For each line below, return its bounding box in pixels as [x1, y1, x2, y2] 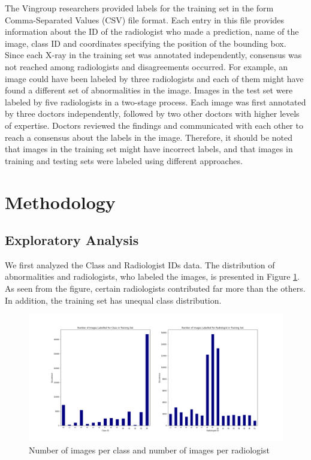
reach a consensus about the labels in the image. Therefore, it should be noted [5, 131, 292, 143]
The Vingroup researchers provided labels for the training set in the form [5, 2, 274, 14]
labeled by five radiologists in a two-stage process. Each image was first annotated [5, 95, 306, 108]
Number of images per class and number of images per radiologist [29, 443, 270, 456]
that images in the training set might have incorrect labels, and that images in [5, 143, 293, 155]
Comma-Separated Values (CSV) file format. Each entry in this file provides [5, 13, 285, 26]
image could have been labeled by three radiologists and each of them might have [5, 72, 304, 84]
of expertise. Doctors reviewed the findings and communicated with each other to [5, 119, 303, 131]
